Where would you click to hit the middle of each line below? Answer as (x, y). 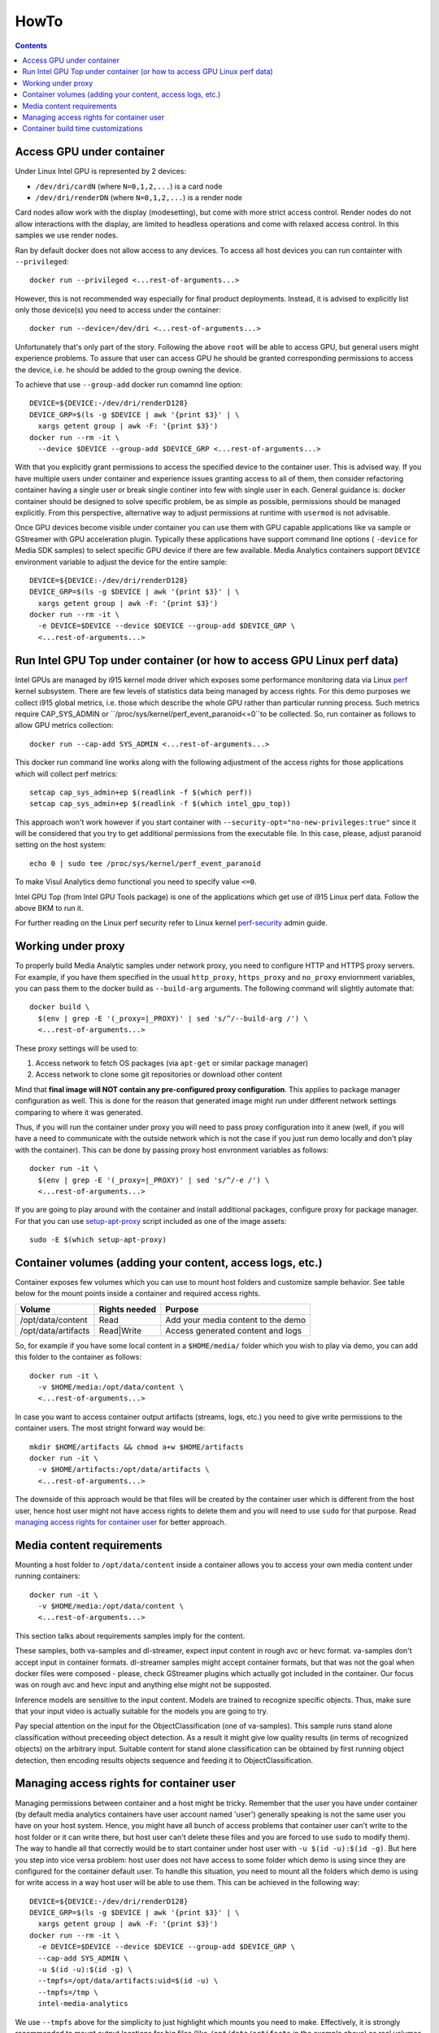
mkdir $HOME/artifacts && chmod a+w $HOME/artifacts (137, 1447)
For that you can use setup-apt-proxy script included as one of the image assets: (151, 1221)
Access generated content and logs (234, 1330)
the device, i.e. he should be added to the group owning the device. (128, 369)
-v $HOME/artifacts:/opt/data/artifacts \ (124, 1469)
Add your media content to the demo (236, 1320)
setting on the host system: (61, 845)
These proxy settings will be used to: (76, 1048)
